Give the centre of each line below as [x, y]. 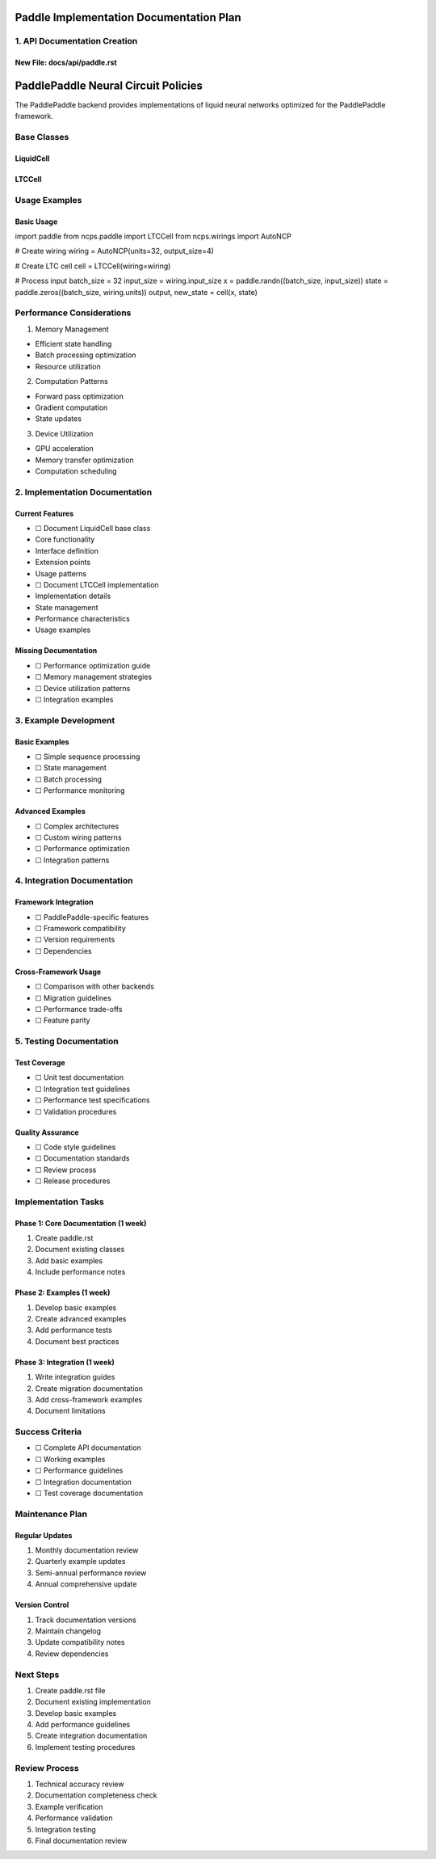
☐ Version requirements [75, 940]
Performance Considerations [73, 313]
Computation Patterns [71, 381]
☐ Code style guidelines [75, 1147]
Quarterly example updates [80, 1562]
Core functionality [65, 540]
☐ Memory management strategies [94, 677]
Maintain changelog [68, 1631]
